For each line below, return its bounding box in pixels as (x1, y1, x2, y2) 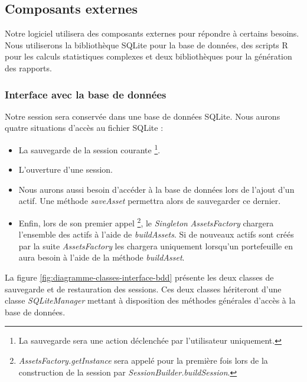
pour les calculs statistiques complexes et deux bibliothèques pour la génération (5, 50, 292, 62)
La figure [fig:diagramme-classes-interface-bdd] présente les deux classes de (5, 271, 274, 284)
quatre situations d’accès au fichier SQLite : (5, 121, 164, 134)
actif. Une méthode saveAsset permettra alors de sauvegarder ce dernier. (18, 195, 281, 207)
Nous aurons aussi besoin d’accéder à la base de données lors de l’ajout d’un (18, 183, 295, 195)
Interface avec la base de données (5, 87, 166, 101)
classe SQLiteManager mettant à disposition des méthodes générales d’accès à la (5, 294, 296, 307)
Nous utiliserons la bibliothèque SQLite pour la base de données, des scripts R (5, 38, 288, 51)
